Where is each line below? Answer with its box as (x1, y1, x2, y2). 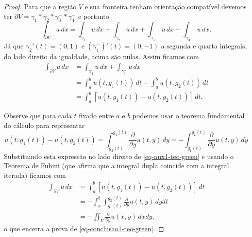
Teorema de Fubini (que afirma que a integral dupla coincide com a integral (4, 160, 229, 171)
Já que (4, 41, 24, 51)
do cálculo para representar (4, 120, 85, 130)
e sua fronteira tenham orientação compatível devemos (84, 1, 247, 11)
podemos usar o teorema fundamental (132, 111, 245, 121)
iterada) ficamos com (4, 170, 66, 180)
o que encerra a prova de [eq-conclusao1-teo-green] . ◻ (4, 223, 164, 234)
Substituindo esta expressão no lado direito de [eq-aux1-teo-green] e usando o (4, 151, 234, 161)
